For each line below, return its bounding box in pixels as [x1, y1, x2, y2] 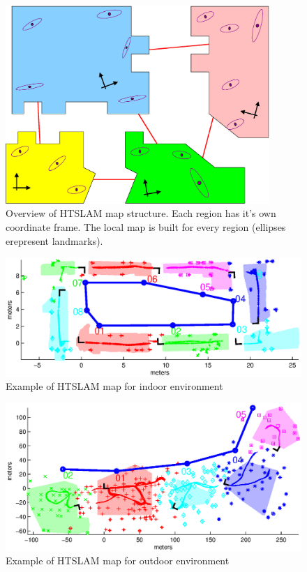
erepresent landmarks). [6, 233, 103, 248]
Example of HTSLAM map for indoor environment [6, 379, 223, 393]
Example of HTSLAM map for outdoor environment [6, 553, 230, 568]
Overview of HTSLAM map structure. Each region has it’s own [6, 206, 276, 220]
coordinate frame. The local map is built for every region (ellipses [6, 220, 286, 234]
